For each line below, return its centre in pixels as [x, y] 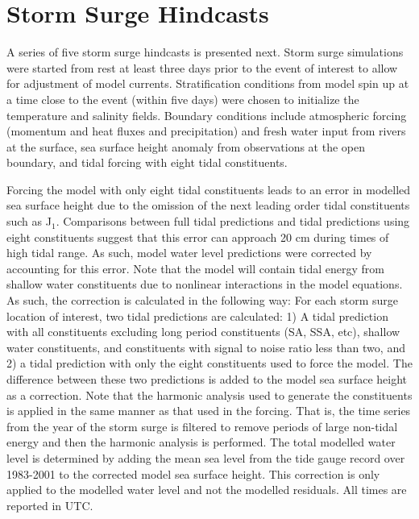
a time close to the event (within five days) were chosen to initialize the [183, 99]
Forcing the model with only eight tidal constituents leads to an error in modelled [209, 189]
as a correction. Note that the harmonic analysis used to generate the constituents [209, 394]
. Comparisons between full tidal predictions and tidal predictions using [233, 221]
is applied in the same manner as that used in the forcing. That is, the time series [209, 411]
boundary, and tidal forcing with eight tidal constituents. [147, 162]
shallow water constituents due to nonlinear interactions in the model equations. [205, 284]
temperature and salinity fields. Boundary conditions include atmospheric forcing [207, 115]
